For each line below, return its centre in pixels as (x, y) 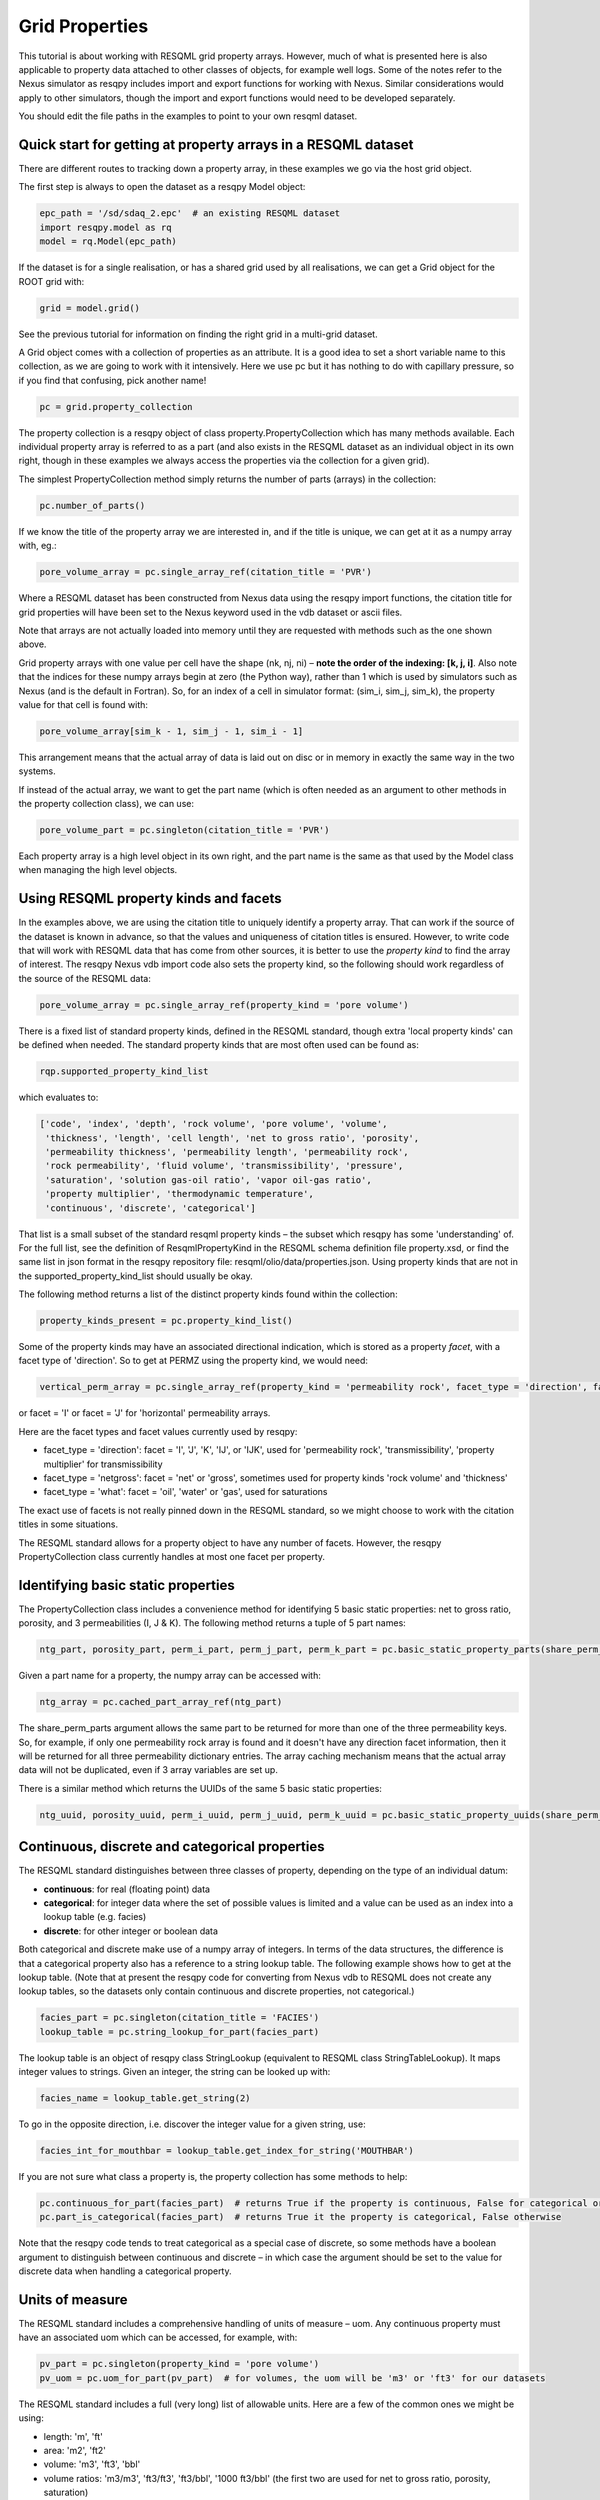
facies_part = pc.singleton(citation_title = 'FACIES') (179, 2018)
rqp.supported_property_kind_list (124, 1071)
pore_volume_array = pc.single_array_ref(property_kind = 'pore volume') (224, 1004)
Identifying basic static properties (126, 1585)
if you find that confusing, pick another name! (112, 380)
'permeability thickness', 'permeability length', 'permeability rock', (227, 1151)
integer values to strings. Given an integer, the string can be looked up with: (174, 2072)
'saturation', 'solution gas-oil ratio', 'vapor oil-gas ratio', (208, 1179)
